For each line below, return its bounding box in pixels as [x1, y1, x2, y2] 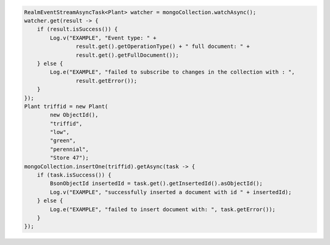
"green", [50, 137, 76, 144]
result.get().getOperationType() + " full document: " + [75, 43, 250, 50]
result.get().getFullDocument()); [75, 51, 180, 58]
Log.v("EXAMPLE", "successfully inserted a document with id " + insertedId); [50, 189, 292, 195]
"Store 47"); [50, 154, 89, 162]
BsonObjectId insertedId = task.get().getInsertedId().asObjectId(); [50, 180, 263, 187]
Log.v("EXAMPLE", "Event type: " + [50, 34, 157, 41]
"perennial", [50, 146, 89, 153]
